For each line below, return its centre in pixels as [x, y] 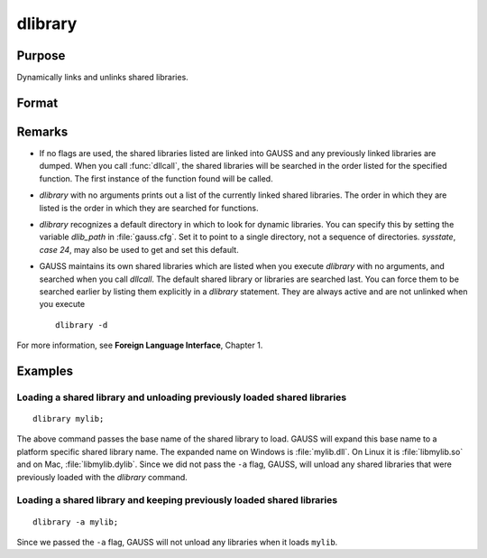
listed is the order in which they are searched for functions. [149, 208]
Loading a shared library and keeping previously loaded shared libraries [177, 500]
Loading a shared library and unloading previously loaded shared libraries [182, 397]
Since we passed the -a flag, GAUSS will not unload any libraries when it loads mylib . [177, 542]
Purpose [41, 56]
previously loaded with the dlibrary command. [102, 477]
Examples [45, 371]
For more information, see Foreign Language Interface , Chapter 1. [140, 345]
